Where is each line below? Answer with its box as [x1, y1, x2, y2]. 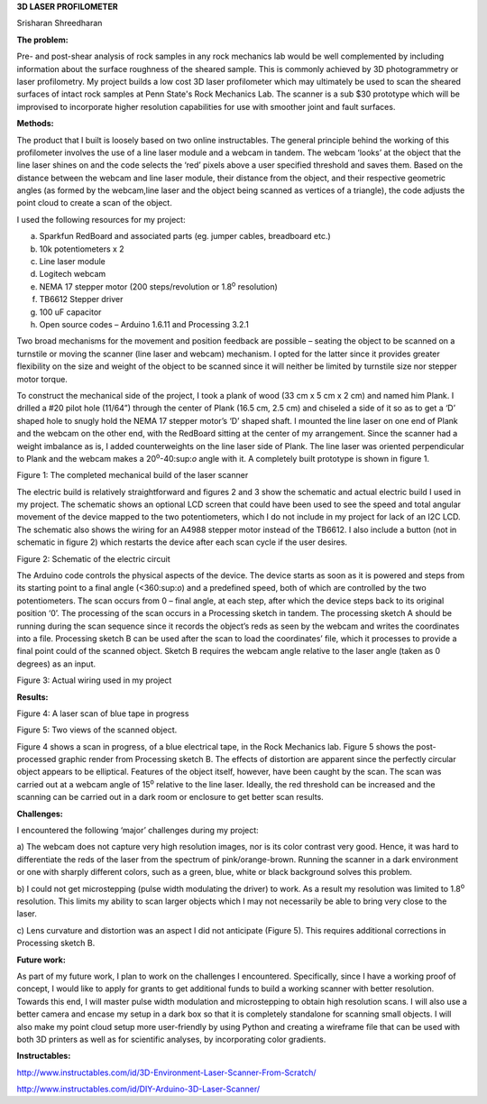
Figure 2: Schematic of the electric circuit [16, 553, 170, 564]
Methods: [16, 118, 54, 129]
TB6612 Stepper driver [39, 294, 124, 305]
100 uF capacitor [39, 307, 102, 317]
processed [16, 754, 57, 765]
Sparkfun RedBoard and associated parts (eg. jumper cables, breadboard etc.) [39, 231, 331, 242]
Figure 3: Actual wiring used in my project [16, 675, 172, 685]
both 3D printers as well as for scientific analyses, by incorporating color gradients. [16, 1034, 326, 1044]
